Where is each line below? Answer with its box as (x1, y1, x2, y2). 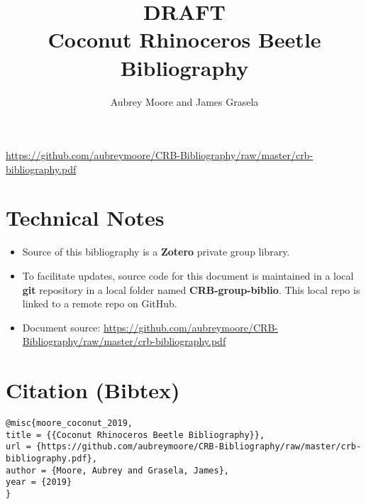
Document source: (22, 319, 101, 334)
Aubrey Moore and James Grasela (110, 94, 259, 109)
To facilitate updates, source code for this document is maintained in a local (22, 268, 354, 283)
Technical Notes (6, 203, 165, 232)
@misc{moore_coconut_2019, (6, 418, 133, 429)
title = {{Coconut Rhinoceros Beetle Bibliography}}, (6, 429, 265, 440)
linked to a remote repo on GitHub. (22, 296, 177, 311)
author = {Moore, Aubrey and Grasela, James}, (6, 465, 229, 476)
